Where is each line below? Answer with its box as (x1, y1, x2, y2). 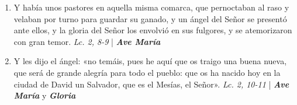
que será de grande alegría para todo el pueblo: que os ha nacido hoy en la (13, 66, 281, 78)
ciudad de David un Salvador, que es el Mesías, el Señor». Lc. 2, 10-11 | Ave (13, 78, 289, 90)
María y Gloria (13, 89, 76, 101)
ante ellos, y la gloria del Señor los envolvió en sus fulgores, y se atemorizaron (13, 24, 292, 36)
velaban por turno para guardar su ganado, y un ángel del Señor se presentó (13, 12, 287, 24)
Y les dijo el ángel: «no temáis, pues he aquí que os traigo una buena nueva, (13, 55, 287, 67)
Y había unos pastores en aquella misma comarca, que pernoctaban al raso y (13, 1, 289, 13)
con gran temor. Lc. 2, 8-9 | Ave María (13, 35, 161, 47)
